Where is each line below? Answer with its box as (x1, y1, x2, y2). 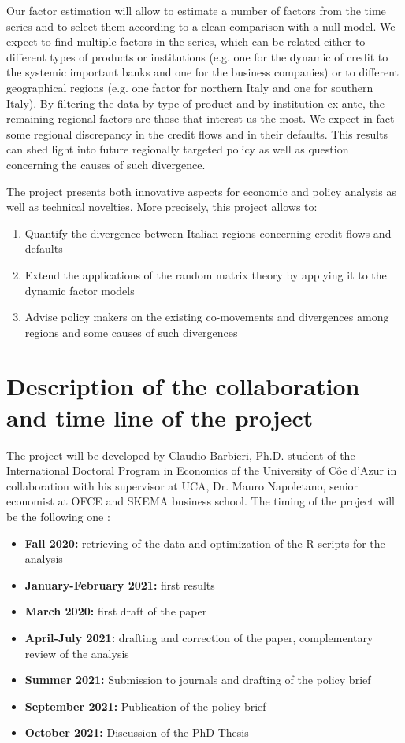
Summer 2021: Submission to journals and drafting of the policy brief (24, 671, 371, 688)
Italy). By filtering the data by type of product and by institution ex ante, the (6, 94, 385, 111)
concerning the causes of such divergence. (6, 156, 206, 172)
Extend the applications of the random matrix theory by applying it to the (24, 266, 387, 283)
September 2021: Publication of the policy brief (24, 697, 266, 714)
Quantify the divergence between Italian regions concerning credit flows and (24, 224, 392, 241)
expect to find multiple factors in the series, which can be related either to (6, 33, 366, 50)
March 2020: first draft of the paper (24, 603, 207, 619)
